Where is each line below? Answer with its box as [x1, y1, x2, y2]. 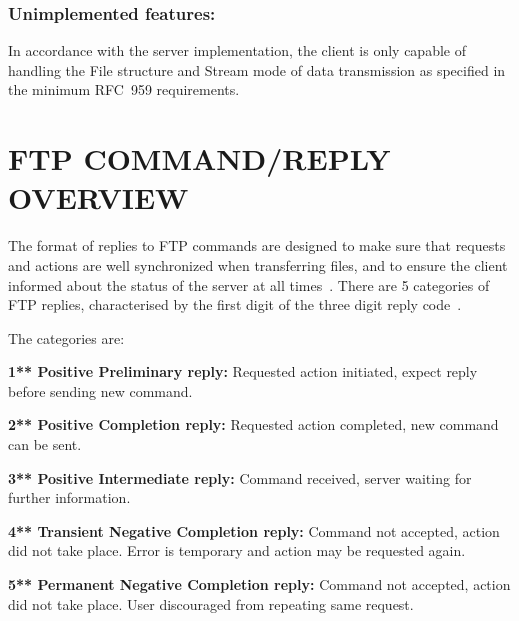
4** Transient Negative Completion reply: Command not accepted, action [8, 520, 500, 541]
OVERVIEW [8, 177, 189, 218]
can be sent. [8, 434, 82, 455]
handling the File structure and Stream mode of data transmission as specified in [8, 59, 506, 80]
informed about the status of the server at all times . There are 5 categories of [8, 274, 490, 295]
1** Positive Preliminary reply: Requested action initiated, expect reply [8, 361, 478, 382]
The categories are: [8, 327, 125, 348]
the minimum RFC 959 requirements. [8, 79, 240, 100]
